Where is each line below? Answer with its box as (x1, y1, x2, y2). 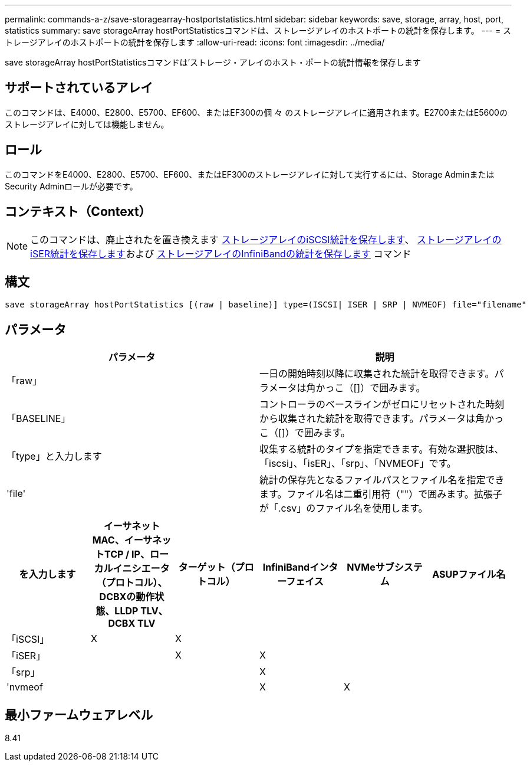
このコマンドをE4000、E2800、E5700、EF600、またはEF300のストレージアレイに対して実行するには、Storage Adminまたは (5, 169, 495, 179)
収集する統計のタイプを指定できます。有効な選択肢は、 (259, 443, 504, 456)
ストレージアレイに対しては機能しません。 (5, 119, 169, 129)
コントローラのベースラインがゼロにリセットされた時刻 (259, 398, 505, 411)
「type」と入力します (6, 450, 102, 463)
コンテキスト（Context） (5, 204, 152, 220)
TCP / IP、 (104, 548, 150, 561)
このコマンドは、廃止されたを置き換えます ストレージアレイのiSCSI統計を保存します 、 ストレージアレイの (30, 233, 502, 245)
